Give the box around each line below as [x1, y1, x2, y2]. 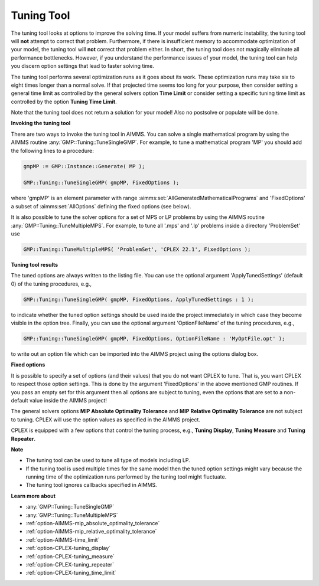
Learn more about [11, 492, 56, 499]
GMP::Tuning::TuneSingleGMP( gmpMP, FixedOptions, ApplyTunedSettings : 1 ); [23, 296, 254, 303]
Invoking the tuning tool [11, 120, 71, 127]
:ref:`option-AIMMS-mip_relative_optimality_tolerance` [25, 528, 157, 535]
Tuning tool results [11, 261, 58, 268]
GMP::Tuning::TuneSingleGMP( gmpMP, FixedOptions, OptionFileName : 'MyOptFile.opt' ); [23, 335, 285, 342]
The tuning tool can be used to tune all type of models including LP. [25, 457, 190, 464]
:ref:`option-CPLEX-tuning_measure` [25, 552, 115, 560]
